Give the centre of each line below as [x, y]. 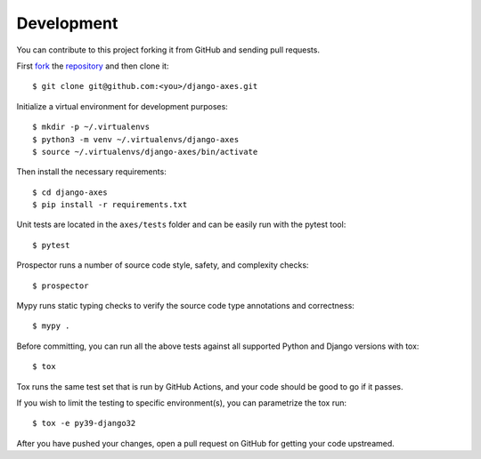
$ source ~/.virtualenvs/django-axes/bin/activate [145, 152]
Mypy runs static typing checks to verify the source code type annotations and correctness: [186, 306]
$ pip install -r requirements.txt [110, 205]
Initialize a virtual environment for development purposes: [122, 106]
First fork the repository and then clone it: [93, 66]
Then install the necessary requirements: [91, 172]
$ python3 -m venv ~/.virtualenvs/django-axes [136, 139]
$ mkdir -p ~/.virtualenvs [91, 127]
